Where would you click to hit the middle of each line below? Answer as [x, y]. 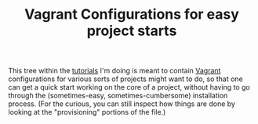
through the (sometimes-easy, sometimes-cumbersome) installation [118, 96]
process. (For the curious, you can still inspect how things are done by [122, 104]
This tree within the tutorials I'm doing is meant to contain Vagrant [114, 71]
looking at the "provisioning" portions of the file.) [87, 112]
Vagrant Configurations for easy [132, 14]
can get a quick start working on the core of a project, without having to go [129, 87]
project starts [132, 31]
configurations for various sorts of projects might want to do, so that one [125, 79]
